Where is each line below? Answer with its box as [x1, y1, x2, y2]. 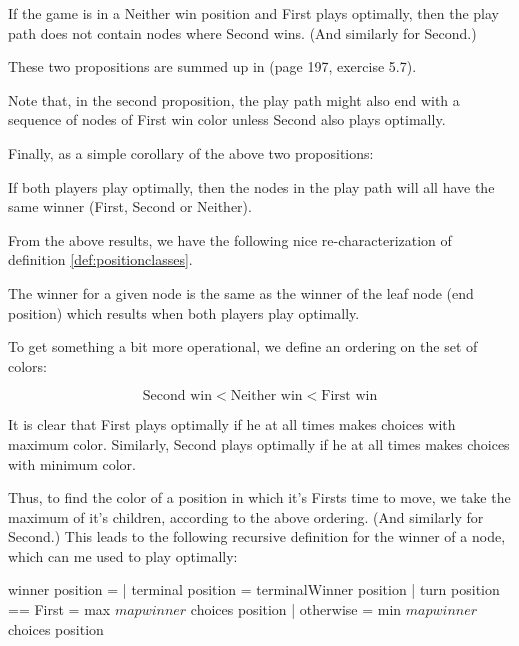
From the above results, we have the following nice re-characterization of [8, 229, 452, 250]
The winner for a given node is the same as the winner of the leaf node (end [8, 282, 474, 303]
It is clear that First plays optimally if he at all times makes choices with [8, 414, 456, 435]
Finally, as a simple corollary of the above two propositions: [8, 142, 374, 163]
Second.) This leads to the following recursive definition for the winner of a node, [8, 526, 506, 547]
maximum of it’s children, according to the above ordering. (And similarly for [8, 506, 484, 527]
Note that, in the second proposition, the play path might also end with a [8, 89, 460, 110]
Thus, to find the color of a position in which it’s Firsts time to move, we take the [8, 487, 511, 508]
